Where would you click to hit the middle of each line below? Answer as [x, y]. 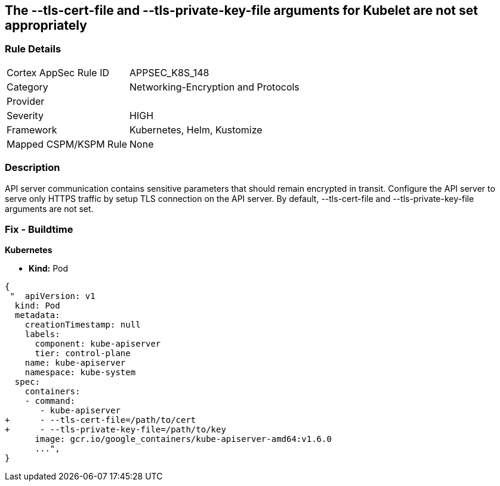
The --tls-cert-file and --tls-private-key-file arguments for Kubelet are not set [241, 10]
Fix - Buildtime [39, 229]
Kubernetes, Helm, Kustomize [196, 130]
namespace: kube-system [80, 373]
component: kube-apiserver [98, 344]
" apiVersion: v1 [53, 296]
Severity [25, 115]
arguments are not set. [49, 208]
